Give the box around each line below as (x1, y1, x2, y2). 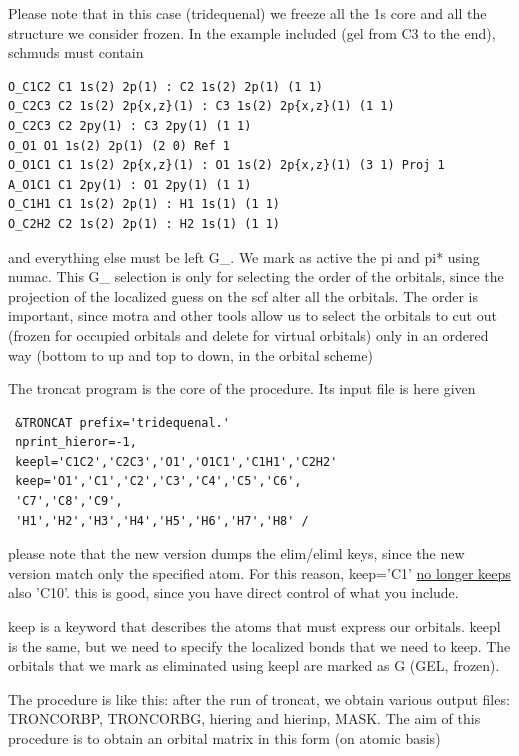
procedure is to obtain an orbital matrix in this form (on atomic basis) (8, 728, 441, 748)
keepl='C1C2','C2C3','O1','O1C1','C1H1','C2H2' (15, 454, 338, 469)
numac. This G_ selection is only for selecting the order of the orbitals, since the (8, 266, 504, 287)
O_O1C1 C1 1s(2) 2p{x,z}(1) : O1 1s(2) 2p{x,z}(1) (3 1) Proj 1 (8, 158, 445, 173)
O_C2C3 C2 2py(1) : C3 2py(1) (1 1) (8, 118, 252, 133)
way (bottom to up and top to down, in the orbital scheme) (8, 344, 373, 365)
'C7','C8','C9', (15, 494, 123, 509)
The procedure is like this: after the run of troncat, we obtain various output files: (8, 688, 510, 709)
